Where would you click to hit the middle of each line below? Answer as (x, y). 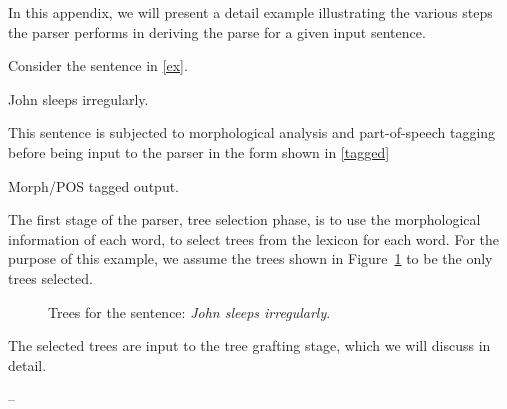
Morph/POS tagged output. (94, 185)
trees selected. (50, 277)
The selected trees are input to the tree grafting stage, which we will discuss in (249, 345)
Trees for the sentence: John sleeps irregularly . (189, 311)
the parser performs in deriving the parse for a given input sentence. (217, 31)
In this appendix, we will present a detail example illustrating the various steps (250, 12)
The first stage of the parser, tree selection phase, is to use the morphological (244, 219)
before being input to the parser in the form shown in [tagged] (199, 151)
